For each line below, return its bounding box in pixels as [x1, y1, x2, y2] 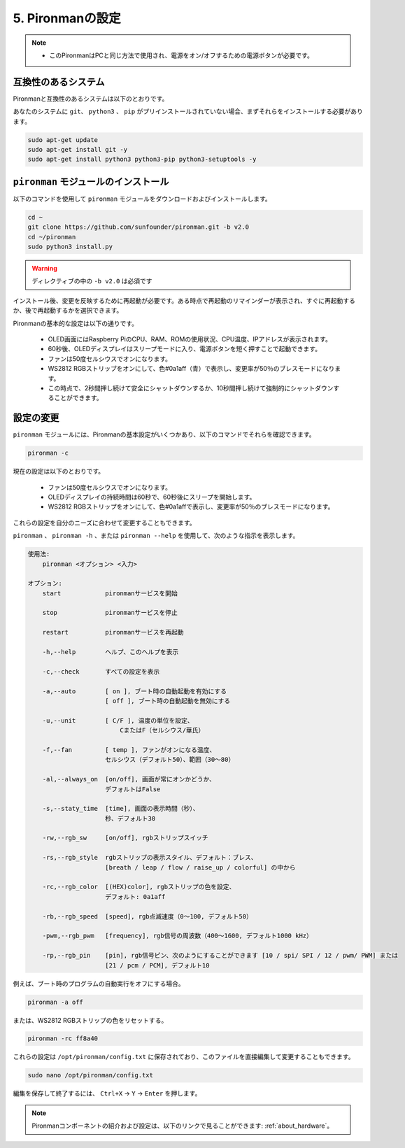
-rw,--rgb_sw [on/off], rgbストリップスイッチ [42, 834, 209, 842]
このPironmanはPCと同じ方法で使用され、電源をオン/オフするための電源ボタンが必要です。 [49, 51, 314, 59]
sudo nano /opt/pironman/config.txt [27, 1071, 154, 1079]
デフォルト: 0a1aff [105, 893, 166, 900]
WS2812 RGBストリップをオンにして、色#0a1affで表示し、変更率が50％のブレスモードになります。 [48, 502, 334, 511]
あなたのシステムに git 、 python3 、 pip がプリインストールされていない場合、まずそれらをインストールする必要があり [13, 107, 363, 115]
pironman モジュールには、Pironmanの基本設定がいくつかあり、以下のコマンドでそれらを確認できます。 [13, 430, 315, 439]
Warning [31, 264, 57, 273]
